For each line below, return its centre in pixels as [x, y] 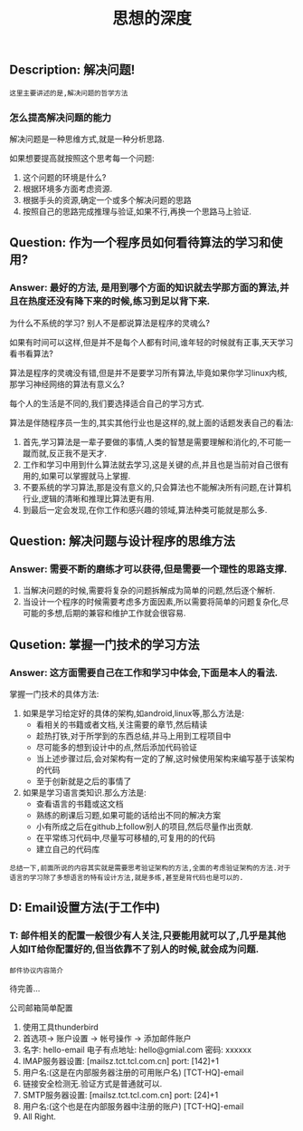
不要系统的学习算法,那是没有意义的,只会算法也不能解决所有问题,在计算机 [156, 487]
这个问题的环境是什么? [64, 177]
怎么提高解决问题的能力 [60, 117]
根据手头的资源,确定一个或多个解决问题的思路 [107, 199]
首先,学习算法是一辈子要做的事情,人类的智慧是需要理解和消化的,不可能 [152, 441]
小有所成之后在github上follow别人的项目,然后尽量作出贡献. [144, 826]
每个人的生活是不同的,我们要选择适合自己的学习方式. [107, 403]
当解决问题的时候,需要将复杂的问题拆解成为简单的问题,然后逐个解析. [149, 591]
